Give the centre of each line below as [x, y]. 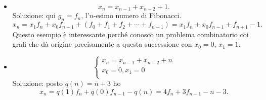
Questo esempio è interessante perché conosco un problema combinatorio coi [130, 34]
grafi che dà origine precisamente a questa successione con [102, 44]
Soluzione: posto [38, 83]
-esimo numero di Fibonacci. [137, 15]
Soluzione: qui [34, 15]
